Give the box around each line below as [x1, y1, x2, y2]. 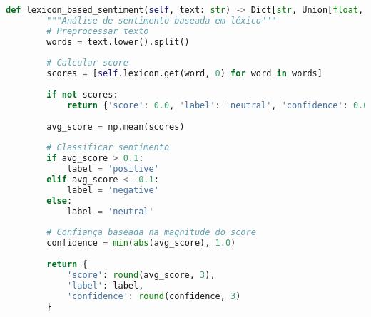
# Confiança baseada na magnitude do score [46, 227, 256, 238]
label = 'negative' [66, 185, 159, 195]
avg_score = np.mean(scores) [46, 121, 185, 132]
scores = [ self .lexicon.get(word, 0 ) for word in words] [46, 68, 322, 79]
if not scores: [46, 90, 118, 100]
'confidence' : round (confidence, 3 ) [66, 291, 241, 301]
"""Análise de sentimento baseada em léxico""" [46, 15, 277, 26]
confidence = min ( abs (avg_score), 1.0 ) [46, 238, 236, 249]
